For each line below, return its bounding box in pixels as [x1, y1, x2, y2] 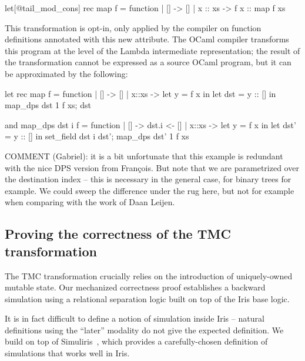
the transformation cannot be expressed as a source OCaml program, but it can [5, 56, 291, 68]
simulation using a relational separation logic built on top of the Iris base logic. [5, 292, 290, 305]
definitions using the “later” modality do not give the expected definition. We [5, 323, 284, 336]
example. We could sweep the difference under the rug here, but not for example [5, 184, 294, 196]
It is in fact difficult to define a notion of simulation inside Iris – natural [5, 312, 264, 325]
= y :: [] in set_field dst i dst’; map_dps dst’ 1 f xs [5, 130, 189, 142]
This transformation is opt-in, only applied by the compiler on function [5, 21, 262, 34]
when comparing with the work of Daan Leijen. [5, 196, 175, 208]
